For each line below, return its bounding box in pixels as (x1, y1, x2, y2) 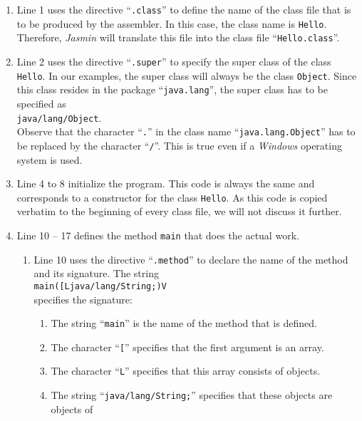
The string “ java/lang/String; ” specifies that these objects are (51, 388, 333, 402)
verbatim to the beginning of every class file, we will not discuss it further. (16, 204, 342, 219)
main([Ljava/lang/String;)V (33, 281, 167, 291)
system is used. (16, 152, 83, 167)
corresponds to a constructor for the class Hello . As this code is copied (16, 189, 328, 204)
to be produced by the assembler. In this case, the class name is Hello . (16, 16, 327, 31)
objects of (51, 401, 93, 416)
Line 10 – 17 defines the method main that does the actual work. (16, 227, 299, 242)
